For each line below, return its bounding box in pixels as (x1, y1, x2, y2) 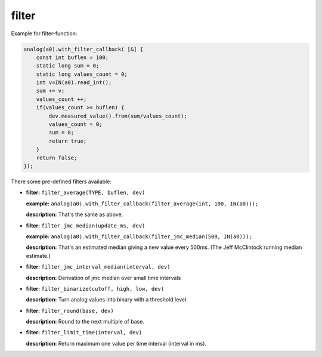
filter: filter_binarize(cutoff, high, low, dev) (26, 285, 164, 292)
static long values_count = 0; (36, 70, 128, 78)
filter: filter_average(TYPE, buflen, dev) (26, 189, 145, 196)
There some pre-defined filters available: (11, 178, 112, 185)
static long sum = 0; (36, 63, 100, 69)
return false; (36, 154, 78, 161)
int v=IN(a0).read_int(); (36, 79, 112, 86)
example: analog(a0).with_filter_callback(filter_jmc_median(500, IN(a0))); (26, 233, 253, 240)
